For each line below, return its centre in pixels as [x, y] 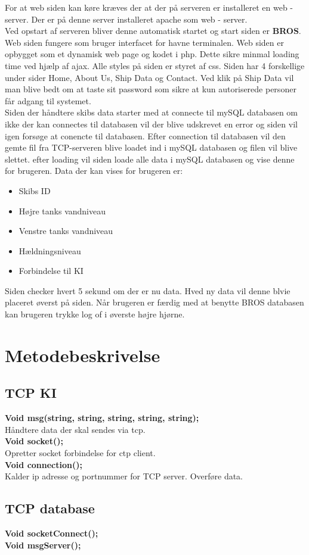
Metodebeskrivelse [83, 355]
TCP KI [31, 393]
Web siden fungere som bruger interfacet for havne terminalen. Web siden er [144, 42]
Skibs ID [35, 190]
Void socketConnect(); [52, 533]
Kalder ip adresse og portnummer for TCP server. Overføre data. [124, 476]
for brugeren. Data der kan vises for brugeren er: [94, 171]
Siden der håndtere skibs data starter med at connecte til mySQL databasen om [152, 112]
